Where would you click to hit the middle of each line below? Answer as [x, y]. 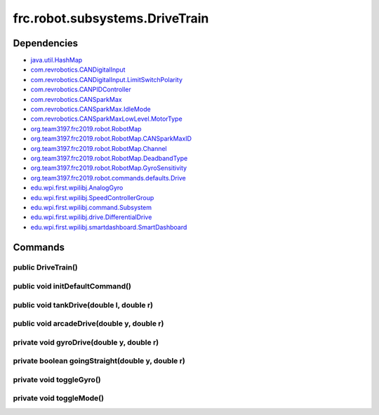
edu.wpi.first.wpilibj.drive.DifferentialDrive [91, 217]
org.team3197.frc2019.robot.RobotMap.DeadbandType [109, 158]
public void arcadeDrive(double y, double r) [88, 324]
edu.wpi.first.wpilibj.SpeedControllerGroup [92, 197]
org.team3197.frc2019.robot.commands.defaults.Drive [108, 178]
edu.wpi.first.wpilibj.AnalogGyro [77, 188]
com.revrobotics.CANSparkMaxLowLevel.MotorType [106, 119]
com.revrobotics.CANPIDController [81, 90]
